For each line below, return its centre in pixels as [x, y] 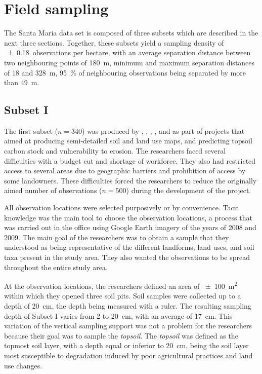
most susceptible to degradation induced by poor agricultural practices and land [128, 356]
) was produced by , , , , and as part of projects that [163, 130]
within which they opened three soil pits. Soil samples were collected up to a [123, 296]
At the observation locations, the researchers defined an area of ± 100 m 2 [121, 285]
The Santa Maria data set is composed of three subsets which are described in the [131, 33]
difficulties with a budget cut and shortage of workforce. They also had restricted [130, 160]
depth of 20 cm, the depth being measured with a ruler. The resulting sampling [128, 306]
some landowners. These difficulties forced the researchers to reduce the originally [130, 180]
